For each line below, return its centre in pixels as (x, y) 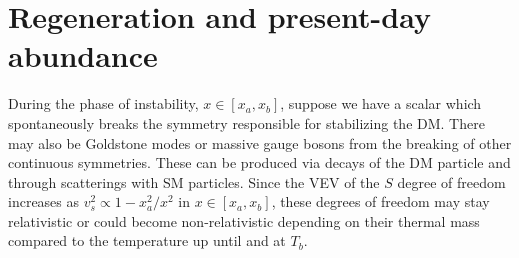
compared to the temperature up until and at (147, 240)
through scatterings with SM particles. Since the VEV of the (194, 181)
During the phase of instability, (103, 103)
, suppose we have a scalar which (381, 103)
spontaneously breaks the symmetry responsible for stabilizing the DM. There (246, 122)
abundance (83, 55)
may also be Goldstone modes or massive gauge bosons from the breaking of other (260, 142)
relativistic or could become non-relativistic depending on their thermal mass (244, 220)
